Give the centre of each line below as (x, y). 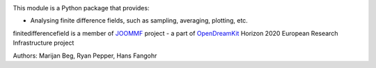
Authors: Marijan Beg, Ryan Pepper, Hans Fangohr (85, 56)
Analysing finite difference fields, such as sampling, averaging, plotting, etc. (139, 21)
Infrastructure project (44, 43)
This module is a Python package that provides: (81, 8)
